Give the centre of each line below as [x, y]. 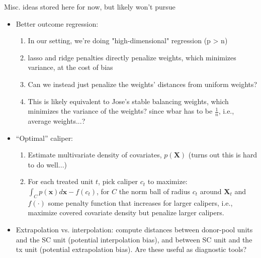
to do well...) [47, 164]
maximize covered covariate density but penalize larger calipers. [126, 212]
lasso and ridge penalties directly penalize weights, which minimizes [132, 57]
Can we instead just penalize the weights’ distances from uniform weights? [143, 84]
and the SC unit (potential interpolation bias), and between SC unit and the [134, 239]
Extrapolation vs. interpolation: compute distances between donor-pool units [134, 229]
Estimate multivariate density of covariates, [95, 155]
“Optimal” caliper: [45, 138]
